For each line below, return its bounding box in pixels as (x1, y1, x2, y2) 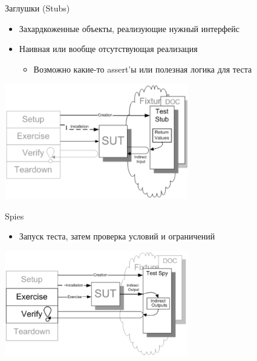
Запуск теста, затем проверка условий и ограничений (19, 230, 215, 242)
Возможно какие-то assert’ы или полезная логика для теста (33, 62, 252, 75)
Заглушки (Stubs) (5, 2, 70, 14)
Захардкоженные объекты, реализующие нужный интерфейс (19, 22, 240, 34)
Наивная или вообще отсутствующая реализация (19, 42, 198, 55)
